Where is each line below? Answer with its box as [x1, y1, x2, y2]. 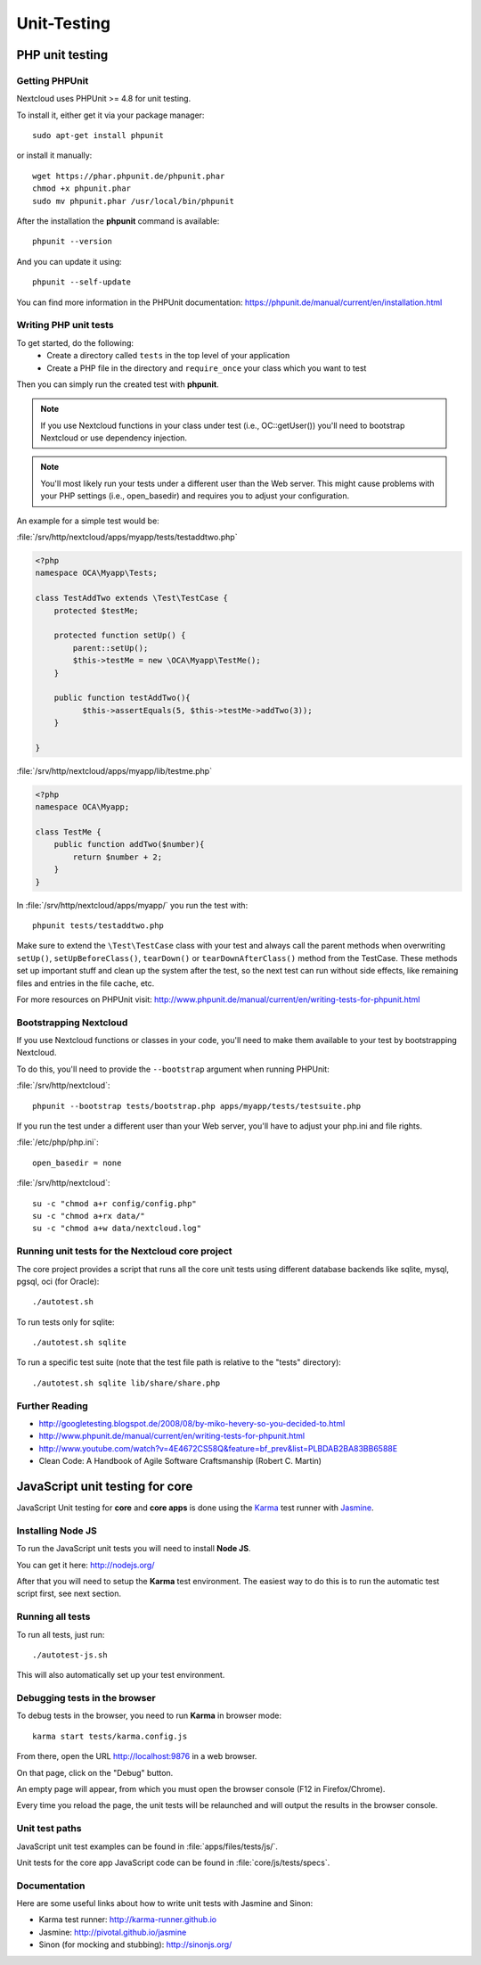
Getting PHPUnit [16, 74, 89, 86]
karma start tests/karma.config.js [32, 1731, 188, 1741]
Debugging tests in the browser [16, 1692, 156, 1705]
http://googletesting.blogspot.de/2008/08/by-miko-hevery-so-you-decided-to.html [38, 1418, 346, 1428]
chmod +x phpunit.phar [32, 184, 132, 193]
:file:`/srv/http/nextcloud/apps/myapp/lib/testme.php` [16, 765, 213, 776]
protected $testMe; [53, 605, 140, 615]
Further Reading [16, 1400, 88, 1412]
